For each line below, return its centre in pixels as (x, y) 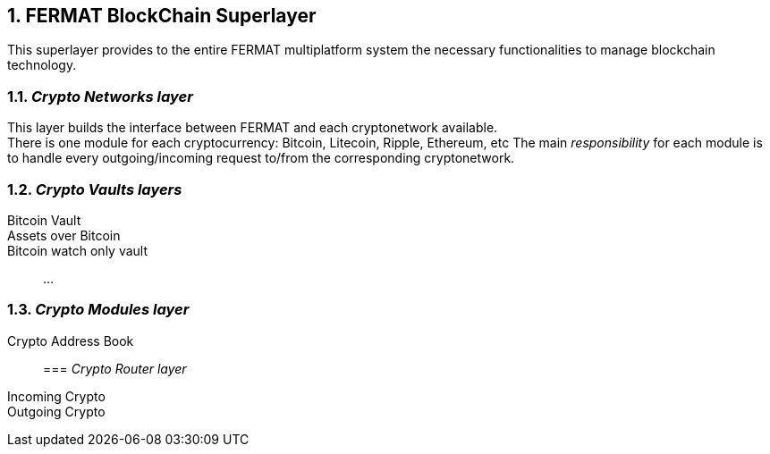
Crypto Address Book (71, 340)
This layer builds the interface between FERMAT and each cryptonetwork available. (253, 128)
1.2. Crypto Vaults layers (95, 189)
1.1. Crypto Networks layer (100, 96)
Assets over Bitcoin (64, 235)
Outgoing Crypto (56, 411)
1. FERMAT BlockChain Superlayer (162, 16)
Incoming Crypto (56, 396)
